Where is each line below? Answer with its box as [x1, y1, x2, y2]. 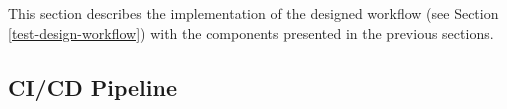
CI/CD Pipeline [8, 71, 177, 102]
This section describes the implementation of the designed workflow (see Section [8, 3, 499, 23]
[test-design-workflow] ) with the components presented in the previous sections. [8, 22, 494, 43]
